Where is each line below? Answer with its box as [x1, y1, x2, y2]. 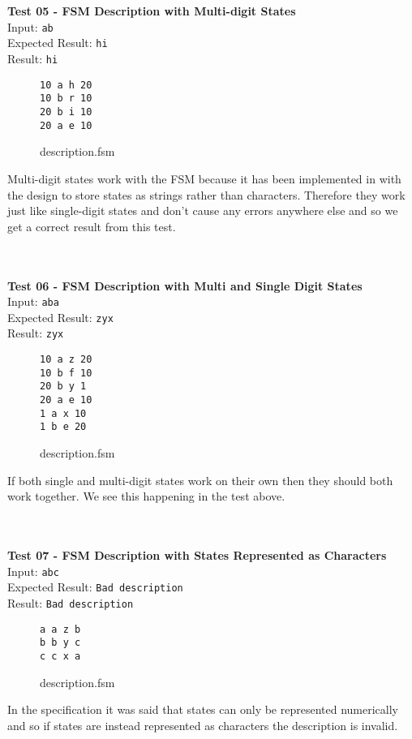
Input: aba [7, 293, 59, 310]
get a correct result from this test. [7, 217, 176, 234]
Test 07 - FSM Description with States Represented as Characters [7, 547, 387, 563]
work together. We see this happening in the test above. [7, 488, 285, 505]
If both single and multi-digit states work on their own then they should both [7, 471, 393, 488]
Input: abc [7, 562, 59, 579]
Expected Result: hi [7, 34, 108, 51]
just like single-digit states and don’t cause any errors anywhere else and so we [7, 202, 398, 219]
